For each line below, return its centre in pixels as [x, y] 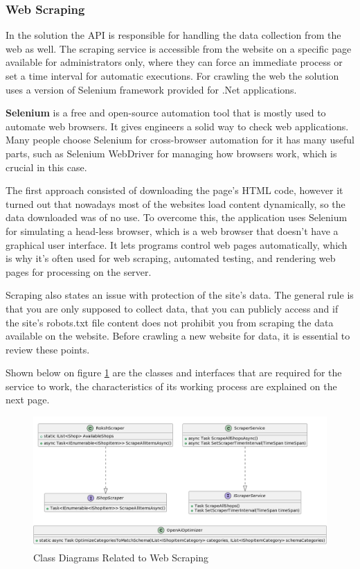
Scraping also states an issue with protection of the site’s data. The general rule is [180, 295]
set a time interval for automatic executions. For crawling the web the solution [172, 76]
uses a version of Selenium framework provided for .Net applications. [151, 89]
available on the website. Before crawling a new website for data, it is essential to [178, 336]
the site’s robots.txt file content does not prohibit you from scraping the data [170, 322]
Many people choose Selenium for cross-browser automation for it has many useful [180, 140]
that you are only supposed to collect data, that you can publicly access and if [172, 308]
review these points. [48, 349]
